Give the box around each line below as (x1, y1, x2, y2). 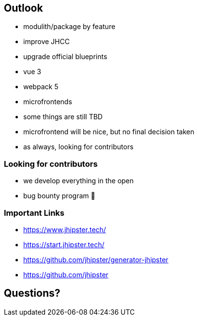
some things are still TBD (23, 112, 103, 121)
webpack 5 (23, 82, 59, 91)
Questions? (4, 287, 61, 300)
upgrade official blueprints (23, 52, 107, 61)
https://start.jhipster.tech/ (23, 240, 105, 249)
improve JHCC (23, 37, 70, 46)
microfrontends (23, 97, 72, 106)
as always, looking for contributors (23, 143, 134, 151)
